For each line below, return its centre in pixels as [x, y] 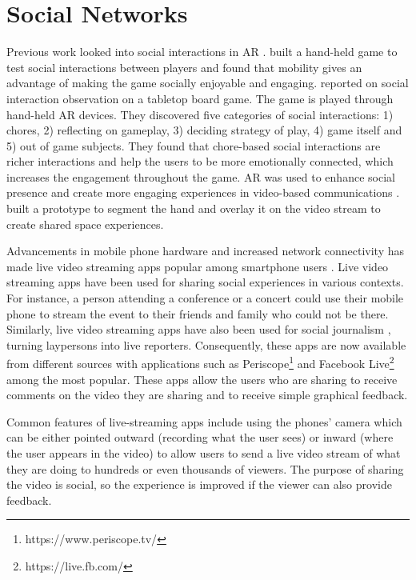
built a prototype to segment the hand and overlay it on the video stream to [194, 208]
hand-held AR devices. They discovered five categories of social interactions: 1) [200, 114]
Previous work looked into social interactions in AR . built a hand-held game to [202, 52]
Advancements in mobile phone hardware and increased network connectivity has [205, 251]
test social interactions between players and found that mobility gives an [184, 67]
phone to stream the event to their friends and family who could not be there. [198, 313]
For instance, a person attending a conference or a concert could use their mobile [205, 298]
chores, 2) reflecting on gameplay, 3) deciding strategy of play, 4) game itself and [204, 130]
